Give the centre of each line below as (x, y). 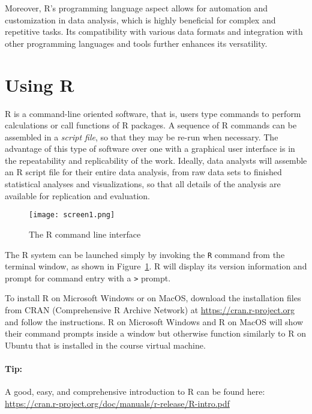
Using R (40, 84)
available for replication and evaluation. (78, 195)
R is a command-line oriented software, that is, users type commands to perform (153, 113)
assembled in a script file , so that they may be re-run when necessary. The (142, 136)
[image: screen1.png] (72, 215)
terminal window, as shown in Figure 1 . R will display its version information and (156, 266)
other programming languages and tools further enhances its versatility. (136, 43)
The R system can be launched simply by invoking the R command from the (145, 254)
